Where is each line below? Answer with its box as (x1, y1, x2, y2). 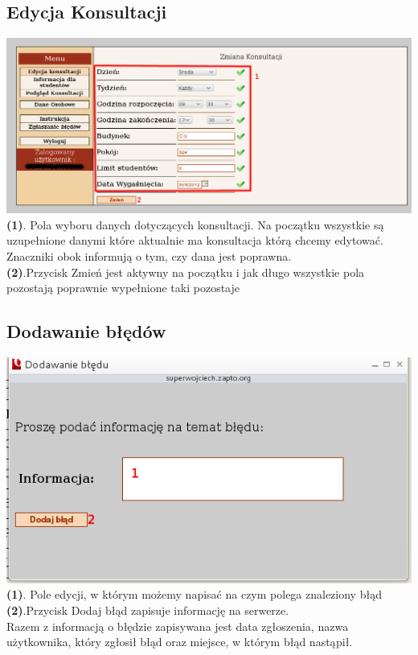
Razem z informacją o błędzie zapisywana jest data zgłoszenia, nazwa (6, 617, 349, 634)
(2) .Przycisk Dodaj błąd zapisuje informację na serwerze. (6, 601, 289, 618)
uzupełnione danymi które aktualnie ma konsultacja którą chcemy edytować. (6, 232, 383, 249)
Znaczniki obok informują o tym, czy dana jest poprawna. (6, 248, 292, 265)
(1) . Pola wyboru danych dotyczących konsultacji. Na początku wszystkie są (6, 216, 384, 233)
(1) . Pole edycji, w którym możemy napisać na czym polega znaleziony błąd (6, 586, 382, 603)
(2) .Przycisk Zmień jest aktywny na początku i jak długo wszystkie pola (6, 263, 365, 280)
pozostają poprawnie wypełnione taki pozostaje (6, 279, 240, 296)
